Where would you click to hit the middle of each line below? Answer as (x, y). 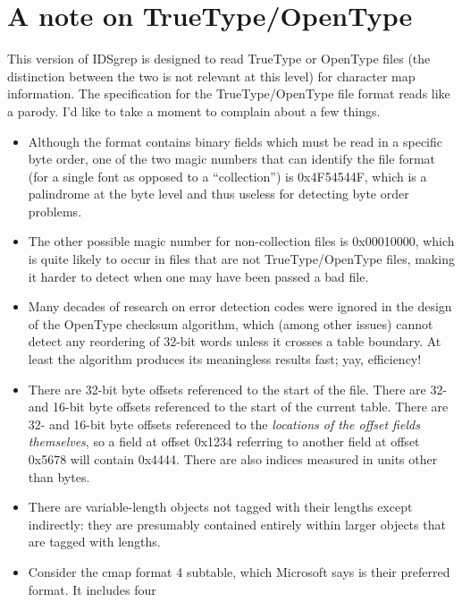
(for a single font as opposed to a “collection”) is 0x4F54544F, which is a (227, 176)
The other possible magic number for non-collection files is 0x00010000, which (241, 241)
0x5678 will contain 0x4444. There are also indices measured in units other (233, 459)
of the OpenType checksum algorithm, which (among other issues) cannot (231, 323)
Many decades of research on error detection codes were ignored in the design (240, 306)
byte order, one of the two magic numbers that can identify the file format (232, 159)
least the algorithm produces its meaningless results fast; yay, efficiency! (225, 359)
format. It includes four (92, 589)
